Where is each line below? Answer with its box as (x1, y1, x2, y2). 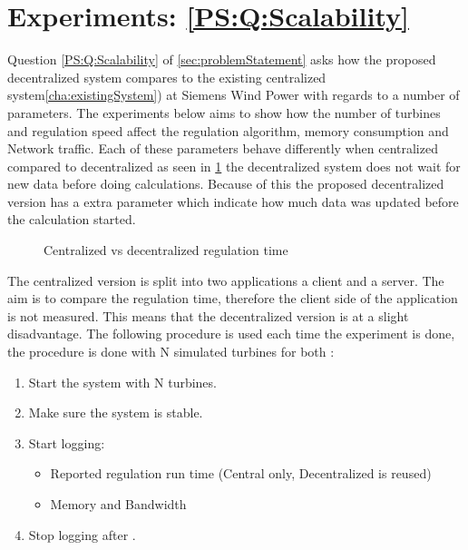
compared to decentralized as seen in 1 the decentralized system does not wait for (7, 156, 461, 175)
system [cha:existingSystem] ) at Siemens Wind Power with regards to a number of (7, 85, 460, 104)
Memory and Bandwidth (50, 495, 187, 513)
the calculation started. (7, 210, 136, 229)
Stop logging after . (28, 525, 136, 544)
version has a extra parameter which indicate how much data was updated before (7, 192, 459, 211)
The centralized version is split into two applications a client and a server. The (7, 270, 444, 290)
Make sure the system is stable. (28, 403, 203, 422)
